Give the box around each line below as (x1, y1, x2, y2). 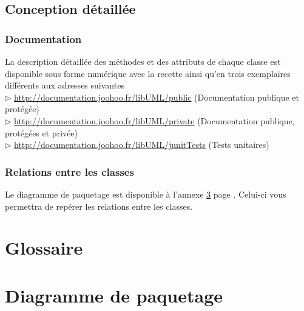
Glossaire (5, 235, 83, 260)
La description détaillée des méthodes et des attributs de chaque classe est (5, 55, 281, 67)
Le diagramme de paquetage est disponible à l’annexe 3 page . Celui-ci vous (5, 187, 286, 200)
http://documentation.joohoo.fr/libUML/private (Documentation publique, (14, 114, 295, 127)
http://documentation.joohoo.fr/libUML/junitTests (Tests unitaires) (14, 138, 269, 151)
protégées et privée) (5, 126, 78, 139)
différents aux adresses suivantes (5, 79, 124, 92)
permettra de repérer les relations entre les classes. (5, 199, 193, 212)
